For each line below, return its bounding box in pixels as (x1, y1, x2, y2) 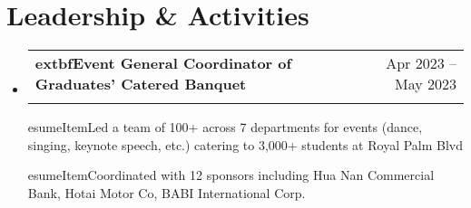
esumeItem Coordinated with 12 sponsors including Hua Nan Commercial (27, 165, 435, 184)
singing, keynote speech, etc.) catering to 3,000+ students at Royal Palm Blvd (27, 135, 464, 154)
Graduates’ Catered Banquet (34, 73, 247, 95)
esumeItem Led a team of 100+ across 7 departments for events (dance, (27, 118, 423, 137)
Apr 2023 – (386, 52, 456, 74)
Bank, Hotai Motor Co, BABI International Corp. (27, 183, 306, 202)
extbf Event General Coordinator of (34, 52, 292, 74)
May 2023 (394, 73, 456, 95)
